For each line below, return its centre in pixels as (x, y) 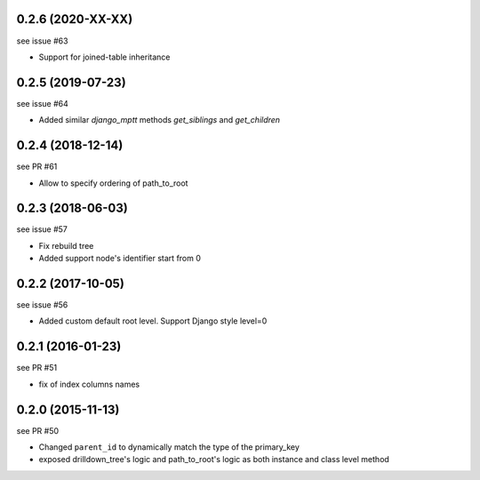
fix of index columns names (89, 384)
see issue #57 (42, 229)
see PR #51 (37, 368)
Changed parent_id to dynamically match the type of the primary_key (169, 447)
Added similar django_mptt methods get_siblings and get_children (159, 120)
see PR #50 (38, 430)
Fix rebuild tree (66, 245)
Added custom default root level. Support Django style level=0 (153, 321)
